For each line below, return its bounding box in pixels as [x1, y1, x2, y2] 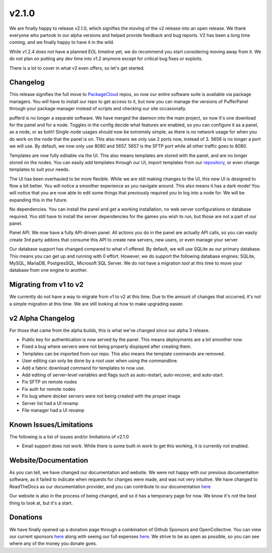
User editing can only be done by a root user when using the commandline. [22, 358, 178, 364]
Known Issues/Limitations [9, 420, 93, 429]
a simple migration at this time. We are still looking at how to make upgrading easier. [9, 300, 184, 307]
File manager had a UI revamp [22, 407, 85, 413]
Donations [9, 513, 43, 522]
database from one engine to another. [9, 267, 88, 273]
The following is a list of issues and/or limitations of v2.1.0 [9, 433, 129, 439]
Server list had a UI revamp [22, 400, 79, 406]
